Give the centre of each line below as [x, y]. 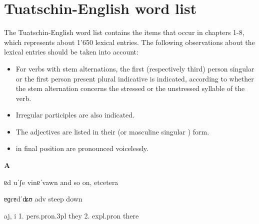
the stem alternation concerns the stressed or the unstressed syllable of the [130, 88]
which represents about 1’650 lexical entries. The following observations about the [129, 42]
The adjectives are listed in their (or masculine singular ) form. [112, 131]
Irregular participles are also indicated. [75, 115]
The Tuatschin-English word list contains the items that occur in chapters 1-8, [124, 32]
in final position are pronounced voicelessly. [82, 148]
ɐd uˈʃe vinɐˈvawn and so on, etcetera [61, 182]
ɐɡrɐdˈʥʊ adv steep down [43, 199]
